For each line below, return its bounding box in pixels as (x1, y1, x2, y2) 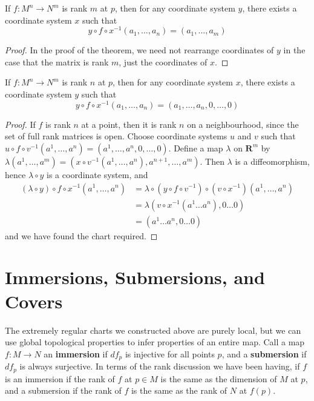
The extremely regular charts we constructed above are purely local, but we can (5, 323, 301, 336)
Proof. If (5, 118, 36, 130)
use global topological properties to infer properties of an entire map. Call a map (5, 336, 305, 348)
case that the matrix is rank (5, 55, 109, 68)
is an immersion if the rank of (5, 372, 115, 385)
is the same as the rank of (131, 384, 227, 397)
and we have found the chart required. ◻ (5, 229, 158, 242)
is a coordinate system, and (47, 168, 148, 181)
